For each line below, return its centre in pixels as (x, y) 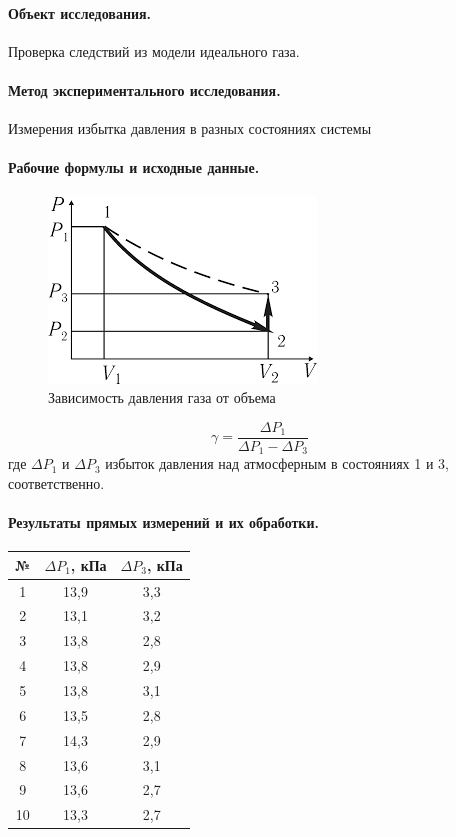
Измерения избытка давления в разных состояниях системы (190, 128)
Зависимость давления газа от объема (162, 397)
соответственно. (56, 482)
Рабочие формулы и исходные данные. (134, 167)
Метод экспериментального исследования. (144, 89)
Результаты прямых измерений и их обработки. (163, 522)
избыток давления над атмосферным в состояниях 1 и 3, (277, 463)
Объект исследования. (80, 12)
